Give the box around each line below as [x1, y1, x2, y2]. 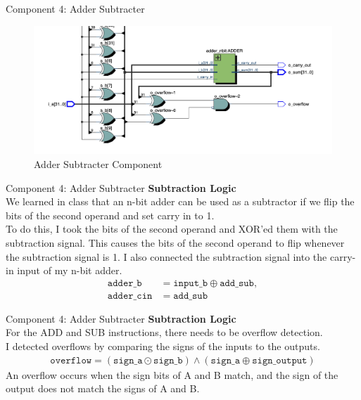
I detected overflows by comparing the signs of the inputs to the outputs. [6, 338, 320, 353]
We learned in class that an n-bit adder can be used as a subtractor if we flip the [6, 194, 355, 209]
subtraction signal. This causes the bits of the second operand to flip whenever [6, 235, 345, 250]
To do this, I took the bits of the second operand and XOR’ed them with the [6, 221, 338, 236]
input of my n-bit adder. [17, 263, 122, 278]
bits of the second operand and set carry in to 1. [6, 207, 215, 222]
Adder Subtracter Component [34, 156, 163, 171]
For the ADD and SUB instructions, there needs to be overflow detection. [6, 325, 323, 340]
